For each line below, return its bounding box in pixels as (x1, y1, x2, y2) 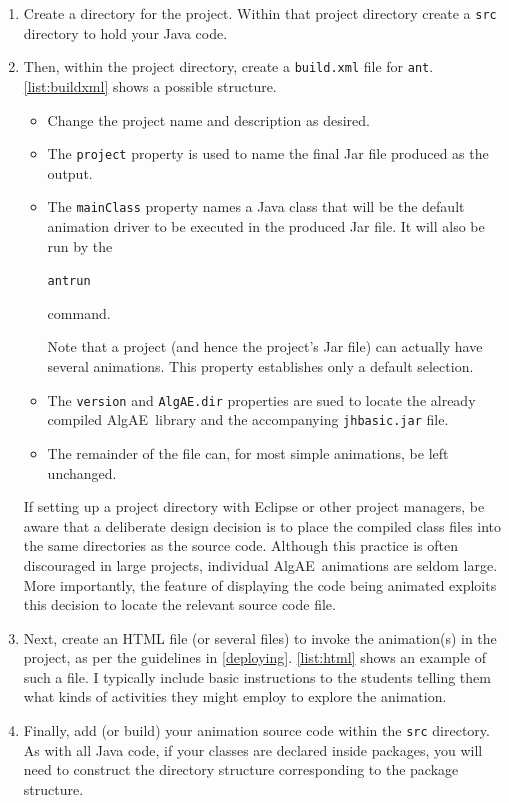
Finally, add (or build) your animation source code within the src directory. (23, 720, 490, 741)
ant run (47, 274, 91, 289)
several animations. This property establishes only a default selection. (47, 356, 474, 377)
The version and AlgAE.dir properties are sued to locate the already (47, 389, 476, 410)
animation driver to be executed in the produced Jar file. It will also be (47, 216, 485, 236)
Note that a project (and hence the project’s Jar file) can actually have (47, 336, 483, 357)
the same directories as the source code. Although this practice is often (23, 535, 458, 556)
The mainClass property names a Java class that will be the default (47, 196, 465, 217)
